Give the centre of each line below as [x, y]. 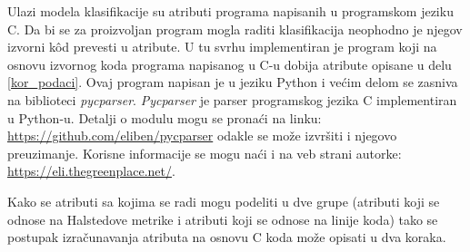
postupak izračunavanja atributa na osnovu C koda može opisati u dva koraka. [227, 237]
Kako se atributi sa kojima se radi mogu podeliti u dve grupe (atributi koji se [224, 201]
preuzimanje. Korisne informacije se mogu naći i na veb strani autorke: [205, 153]
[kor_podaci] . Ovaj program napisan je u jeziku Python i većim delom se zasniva [233, 82]
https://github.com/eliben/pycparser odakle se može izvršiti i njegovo [202, 136]
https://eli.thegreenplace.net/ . [91, 171]
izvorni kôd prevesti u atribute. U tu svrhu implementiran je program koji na [222, 47]
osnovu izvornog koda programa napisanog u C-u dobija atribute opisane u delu [230, 64]
